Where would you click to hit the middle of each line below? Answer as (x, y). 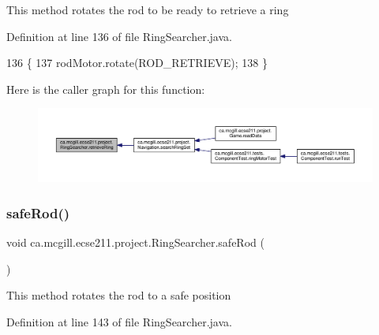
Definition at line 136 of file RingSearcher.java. (119, 36)
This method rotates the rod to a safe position (119, 295)
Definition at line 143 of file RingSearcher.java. (119, 321)
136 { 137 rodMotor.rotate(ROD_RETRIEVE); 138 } (137, 63)
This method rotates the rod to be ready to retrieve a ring (148, 9)
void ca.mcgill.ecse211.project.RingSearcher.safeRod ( (135, 242)
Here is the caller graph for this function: (106, 89)
